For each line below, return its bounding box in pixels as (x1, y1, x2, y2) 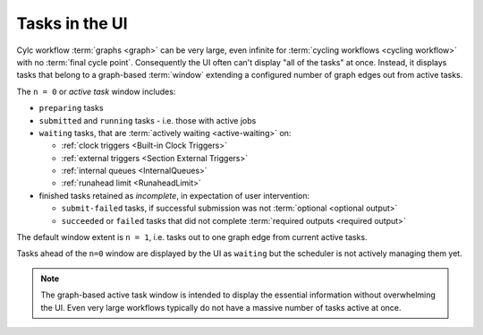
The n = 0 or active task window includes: (16, 86, 176, 97)
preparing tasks (38, 103, 104, 114)
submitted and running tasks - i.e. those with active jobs (38, 115, 257, 125)
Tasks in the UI (16, 13, 129, 33)
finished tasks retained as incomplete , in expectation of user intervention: (38, 190, 310, 201)
